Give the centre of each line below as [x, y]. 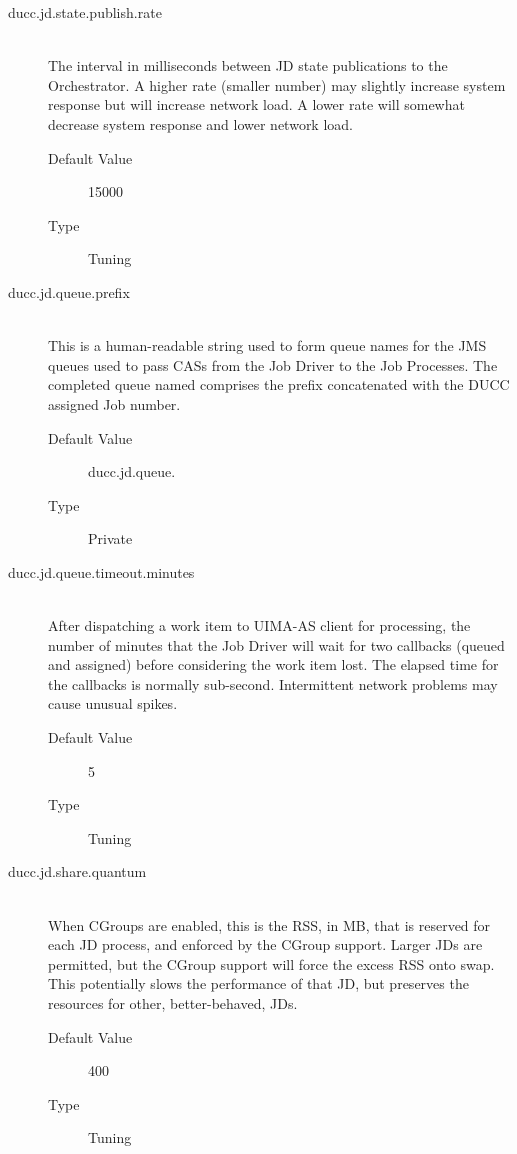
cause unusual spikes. [113, 703]
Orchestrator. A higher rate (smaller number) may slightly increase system [277, 84]
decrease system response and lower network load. [200, 123]
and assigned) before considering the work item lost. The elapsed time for [273, 664]
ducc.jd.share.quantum [77, 871]
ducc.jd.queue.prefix [69, 291]
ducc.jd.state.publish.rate [85, 12]
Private [110, 538]
